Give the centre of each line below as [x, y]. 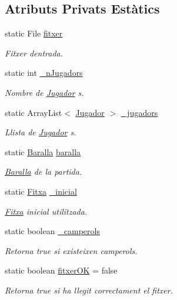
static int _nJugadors [44, 73]
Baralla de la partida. [44, 171]
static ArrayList [34, 112]
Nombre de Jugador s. [44, 92]
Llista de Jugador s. [41, 132]
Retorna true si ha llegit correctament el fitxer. [89, 290]
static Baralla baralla [43, 151]
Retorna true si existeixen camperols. [71, 250]
